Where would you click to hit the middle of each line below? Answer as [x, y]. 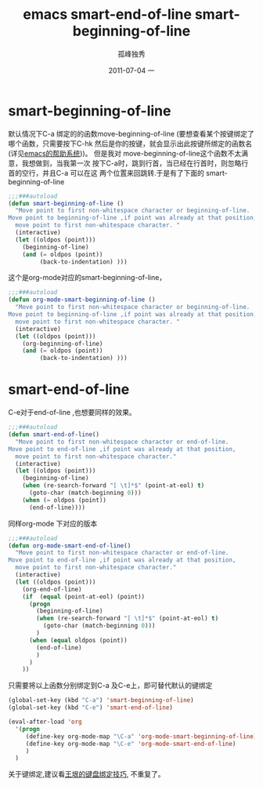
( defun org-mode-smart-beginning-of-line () [82, 300]
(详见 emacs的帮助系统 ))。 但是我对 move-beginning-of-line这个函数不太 [125, 153]
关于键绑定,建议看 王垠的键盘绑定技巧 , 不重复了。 [87, 774]
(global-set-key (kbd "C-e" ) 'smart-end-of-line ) [91, 708]
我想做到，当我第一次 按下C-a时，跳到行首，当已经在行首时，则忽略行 [135, 163]
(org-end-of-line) [52, 589]
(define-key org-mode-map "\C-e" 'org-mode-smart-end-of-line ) [131, 744]
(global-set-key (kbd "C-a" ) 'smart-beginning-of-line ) [101, 700]
